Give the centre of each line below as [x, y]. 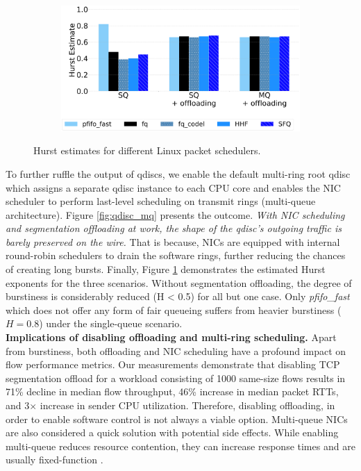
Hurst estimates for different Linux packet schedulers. [147, 150]
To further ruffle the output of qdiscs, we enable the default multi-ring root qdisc [178, 173]
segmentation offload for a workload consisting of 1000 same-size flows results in [176, 378]
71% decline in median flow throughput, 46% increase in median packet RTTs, [172, 391]
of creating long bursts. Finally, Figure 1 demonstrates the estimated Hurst [166, 269]
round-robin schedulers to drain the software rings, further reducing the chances [176, 255]
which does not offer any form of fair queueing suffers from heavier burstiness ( [174, 309]
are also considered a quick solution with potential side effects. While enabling [172, 432]
